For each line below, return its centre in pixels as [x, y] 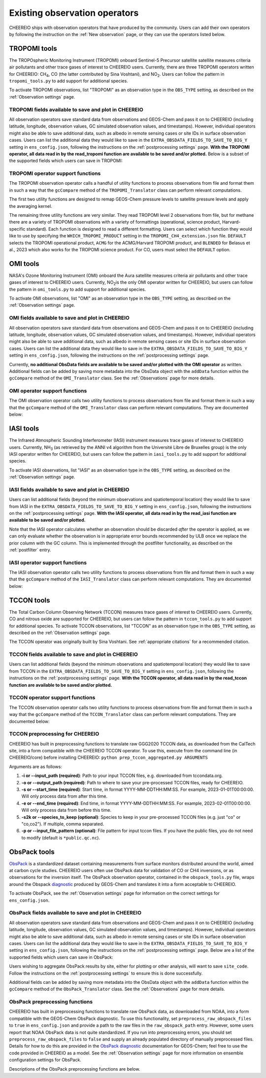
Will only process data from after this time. [65, 796]
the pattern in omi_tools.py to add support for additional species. [78, 289]
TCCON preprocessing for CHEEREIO [54, 734]
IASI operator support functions [48, 563]
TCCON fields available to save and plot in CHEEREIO [73, 654]
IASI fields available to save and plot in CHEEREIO [69, 489]
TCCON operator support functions [52, 698]
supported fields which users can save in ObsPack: [61, 957]
